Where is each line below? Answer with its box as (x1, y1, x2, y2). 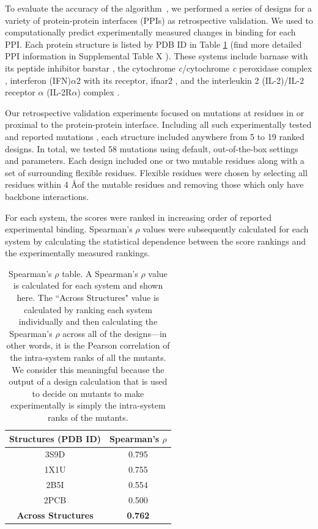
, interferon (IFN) (5, 73, 72, 86)
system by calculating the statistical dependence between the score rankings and (5, 234, 306, 247)
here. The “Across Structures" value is (17, 291, 160, 304)
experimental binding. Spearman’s (5, 223, 133, 235)
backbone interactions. (5, 190, 89, 202)
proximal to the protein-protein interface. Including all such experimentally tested (5, 118, 312, 131)
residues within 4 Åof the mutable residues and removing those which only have (5, 178, 304, 191)
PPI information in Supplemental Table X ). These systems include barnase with (5, 50, 308, 62)
